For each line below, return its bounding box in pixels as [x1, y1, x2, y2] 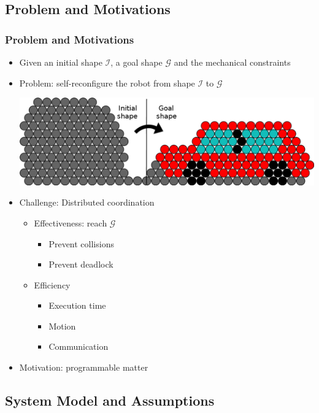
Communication [48, 340, 109, 353]
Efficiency [34, 278, 71, 291]
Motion [48, 319, 76, 332]
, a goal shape [110, 56, 163, 68]
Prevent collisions [48, 237, 114, 250]
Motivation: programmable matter [19, 361, 148, 374]
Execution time [48, 299, 106, 312]
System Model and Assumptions [5, 391, 215, 410]
